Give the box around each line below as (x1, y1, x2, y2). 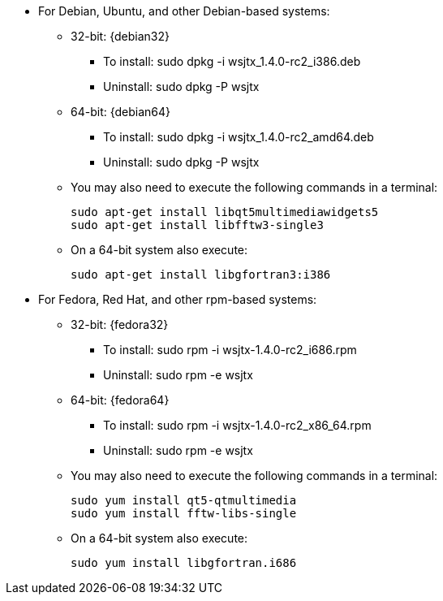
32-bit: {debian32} (71, 29, 170, 43)
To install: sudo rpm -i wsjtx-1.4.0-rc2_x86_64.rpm (103, 418, 372, 432)
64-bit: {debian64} (71, 105, 171, 119)
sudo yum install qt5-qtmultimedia (71, 494, 297, 507)
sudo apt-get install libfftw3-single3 (71, 218, 324, 231)
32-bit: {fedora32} (71, 318, 169, 331)
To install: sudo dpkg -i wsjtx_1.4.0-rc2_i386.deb (103, 54, 361, 68)
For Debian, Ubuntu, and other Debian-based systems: (38, 4, 330, 18)
